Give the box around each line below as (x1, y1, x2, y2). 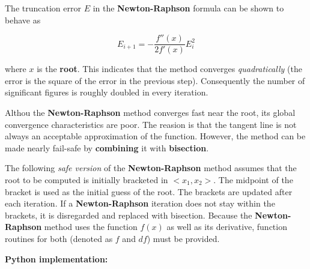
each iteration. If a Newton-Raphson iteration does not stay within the (5, 197, 275, 210)
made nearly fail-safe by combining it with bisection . (5, 141, 209, 154)
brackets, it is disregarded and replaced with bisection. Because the (5, 208, 252, 221)
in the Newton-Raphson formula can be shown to (93, 2, 284, 14)
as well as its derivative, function (166, 220, 287, 233)
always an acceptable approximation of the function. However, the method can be (5, 130, 306, 142)
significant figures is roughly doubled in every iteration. (5, 86, 208, 98)
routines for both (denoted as (5, 232, 113, 244)
